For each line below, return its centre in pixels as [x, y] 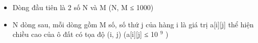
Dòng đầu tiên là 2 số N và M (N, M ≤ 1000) [83, 7]
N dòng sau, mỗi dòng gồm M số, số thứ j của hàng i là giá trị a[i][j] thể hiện [133, 24]
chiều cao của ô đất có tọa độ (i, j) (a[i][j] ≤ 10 [85, 34]
